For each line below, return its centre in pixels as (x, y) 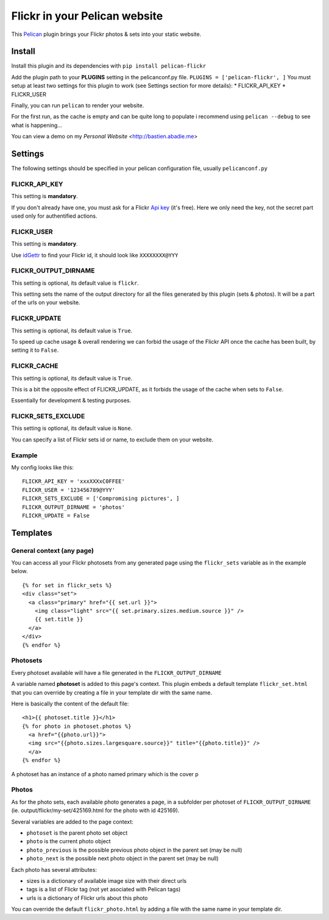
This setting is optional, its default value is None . (72, 428)
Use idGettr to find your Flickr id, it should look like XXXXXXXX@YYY (95, 255)
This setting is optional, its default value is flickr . (75, 283)
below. (19, 571)
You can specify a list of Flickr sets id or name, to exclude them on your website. (112, 440)
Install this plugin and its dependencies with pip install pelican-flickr (109, 66)
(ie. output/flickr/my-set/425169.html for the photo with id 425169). (95, 810)
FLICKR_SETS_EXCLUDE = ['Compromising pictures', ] (101, 499)
